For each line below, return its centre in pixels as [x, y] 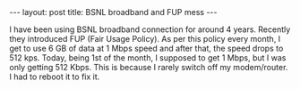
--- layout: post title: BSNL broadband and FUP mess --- [113, 12]
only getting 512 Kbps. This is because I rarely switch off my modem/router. [149, 67]
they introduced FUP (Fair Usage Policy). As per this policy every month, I [145, 39]
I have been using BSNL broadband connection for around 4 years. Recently [150, 29]
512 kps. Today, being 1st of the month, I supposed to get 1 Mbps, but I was [148, 58]
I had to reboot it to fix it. [55, 77]
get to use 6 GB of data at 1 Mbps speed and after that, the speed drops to [146, 48]
